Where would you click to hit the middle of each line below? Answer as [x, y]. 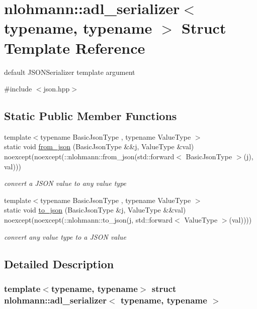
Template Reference [75, 47]
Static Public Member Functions [91, 116]
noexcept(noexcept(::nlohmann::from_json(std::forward [89, 157]
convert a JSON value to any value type [65, 183]
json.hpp [57, 89]
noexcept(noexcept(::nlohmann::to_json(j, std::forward [89, 220]
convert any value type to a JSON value [65, 236]
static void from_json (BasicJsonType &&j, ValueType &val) [99, 146]
